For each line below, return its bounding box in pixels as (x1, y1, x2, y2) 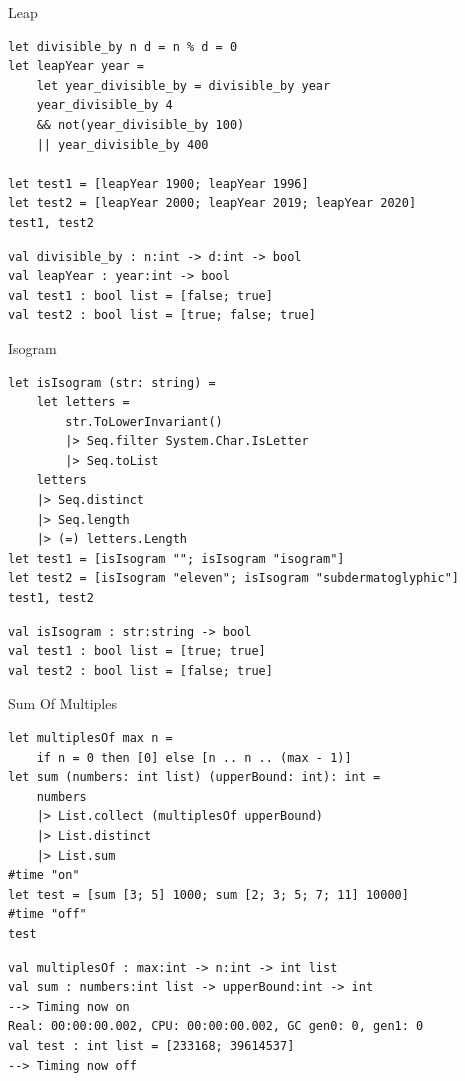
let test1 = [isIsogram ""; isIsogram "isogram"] (8, 551, 345, 566)
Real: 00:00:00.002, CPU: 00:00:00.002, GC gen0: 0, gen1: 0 (8, 1019, 424, 1034)
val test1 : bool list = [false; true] (8, 288, 273, 303)
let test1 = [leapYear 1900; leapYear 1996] (8, 176, 309, 191)
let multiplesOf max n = (8, 731, 173, 745)
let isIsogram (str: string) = (8, 375, 216, 390)
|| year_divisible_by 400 (36, 137, 209, 152)
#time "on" (8, 868, 80, 883)
